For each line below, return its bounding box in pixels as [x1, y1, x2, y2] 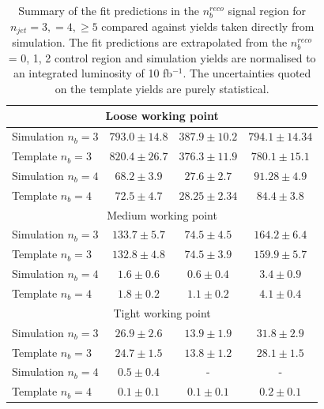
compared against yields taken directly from [101, 17, 315, 34]
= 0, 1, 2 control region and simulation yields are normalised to [8, 49, 316, 66]
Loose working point [105, 107, 219, 124]
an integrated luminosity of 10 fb [13, 65, 173, 81]
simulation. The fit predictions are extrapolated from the [12, 34, 288, 51]
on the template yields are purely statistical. [55, 80, 269, 96]
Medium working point [107, 206, 217, 223]
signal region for [228, 2, 307, 18]
